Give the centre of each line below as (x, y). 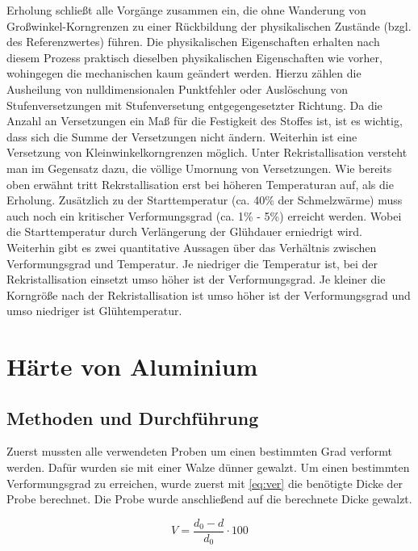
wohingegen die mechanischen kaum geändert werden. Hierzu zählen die (184, 73)
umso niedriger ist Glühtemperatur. (94, 311)
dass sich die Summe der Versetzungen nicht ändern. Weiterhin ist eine (182, 136)
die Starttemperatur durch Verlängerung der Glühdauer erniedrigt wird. (184, 231)
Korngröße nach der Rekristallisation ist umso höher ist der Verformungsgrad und (209, 294)
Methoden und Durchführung (133, 417)
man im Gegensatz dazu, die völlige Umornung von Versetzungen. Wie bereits (199, 168)
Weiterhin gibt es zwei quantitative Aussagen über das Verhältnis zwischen (192, 247)
